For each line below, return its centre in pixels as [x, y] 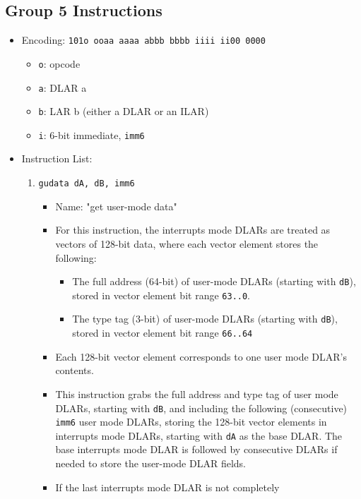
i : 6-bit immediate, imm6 [91, 134]
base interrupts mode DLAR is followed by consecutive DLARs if [196, 449]
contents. [75, 370]
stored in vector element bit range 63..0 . [161, 295]
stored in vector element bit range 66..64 [162, 333]
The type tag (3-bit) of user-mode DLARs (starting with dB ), [205, 319]
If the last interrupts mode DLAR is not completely [167, 487]
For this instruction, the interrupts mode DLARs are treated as [193, 230]
